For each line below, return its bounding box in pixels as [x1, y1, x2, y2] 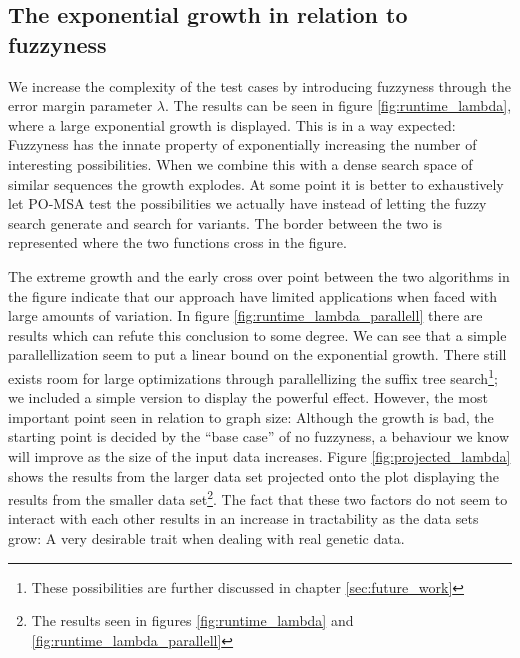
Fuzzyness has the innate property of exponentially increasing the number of [8, 134, 477, 155]
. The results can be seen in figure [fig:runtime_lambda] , [164, 95, 512, 116]
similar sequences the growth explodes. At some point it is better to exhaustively [8, 173, 504, 194]
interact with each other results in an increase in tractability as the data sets [8, 508, 479, 529]
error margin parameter [8, 95, 153, 116]
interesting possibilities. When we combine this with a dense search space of [8, 153, 473, 174]
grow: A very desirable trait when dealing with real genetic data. [8, 527, 405, 548]
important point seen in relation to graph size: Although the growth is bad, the [8, 406, 494, 427]
